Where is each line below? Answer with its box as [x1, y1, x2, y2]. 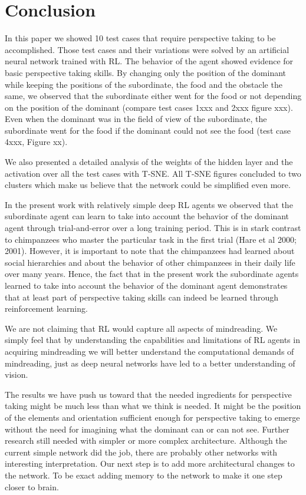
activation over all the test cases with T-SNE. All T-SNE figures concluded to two [5, 167, 301, 179]
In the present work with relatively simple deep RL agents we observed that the [5, 198, 293, 210]
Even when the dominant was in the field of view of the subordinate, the [5, 113, 267, 125]
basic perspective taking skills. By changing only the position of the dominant [5, 66, 287, 78]
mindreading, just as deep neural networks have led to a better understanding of [5, 357, 295, 369]
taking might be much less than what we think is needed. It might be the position [5, 400, 301, 412]
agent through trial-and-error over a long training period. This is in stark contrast [5, 222, 301, 234]
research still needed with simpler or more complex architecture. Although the [5, 434, 287, 447]
